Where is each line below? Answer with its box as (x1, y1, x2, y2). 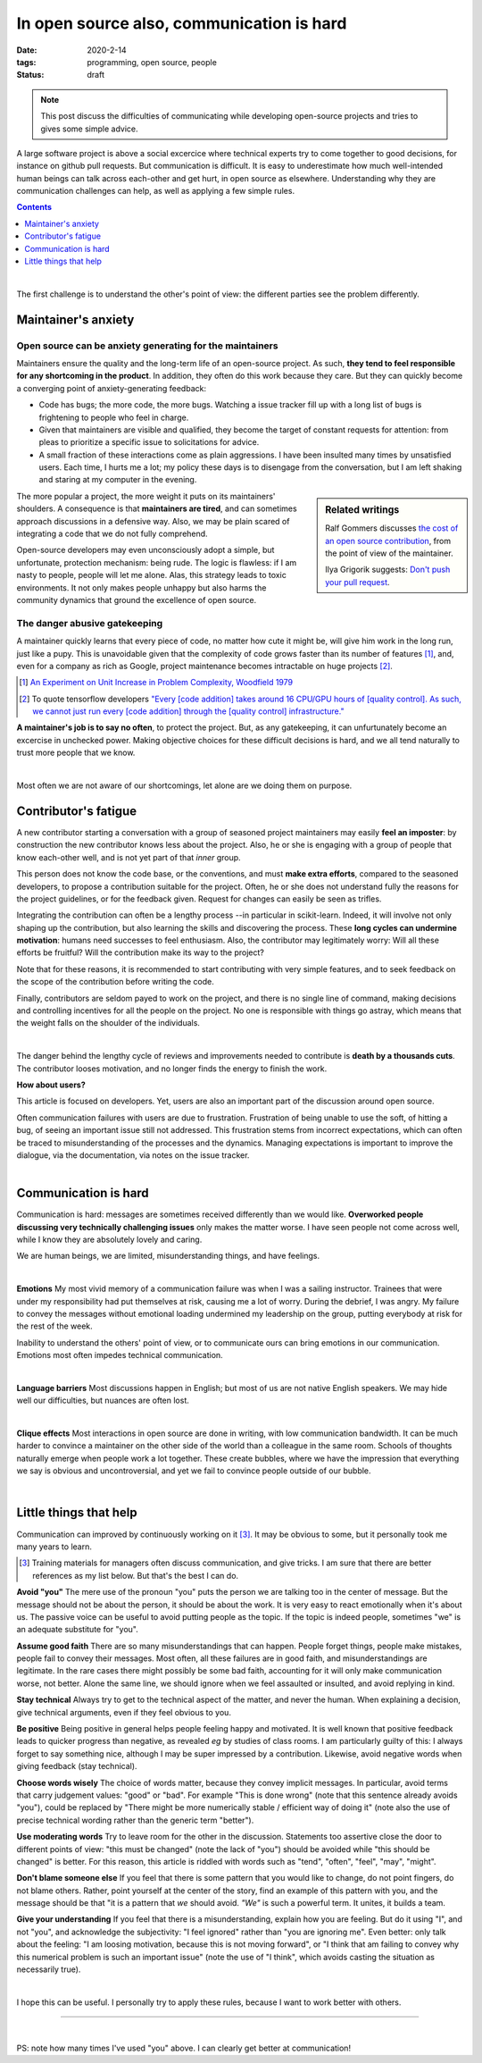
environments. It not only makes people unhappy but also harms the (16, 582, 267, 593)
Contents (16, 202, 53, 213)
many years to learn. (16, 1541, 93, 1552)
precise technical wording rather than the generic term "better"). (16, 1815, 254, 1825)
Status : (16, 70, 45, 80)
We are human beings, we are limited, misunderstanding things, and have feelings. (16, 1251, 320, 1262)
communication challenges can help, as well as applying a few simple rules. (16, 186, 295, 197)
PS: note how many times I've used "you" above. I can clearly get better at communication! (16, 2042, 352, 2053)
